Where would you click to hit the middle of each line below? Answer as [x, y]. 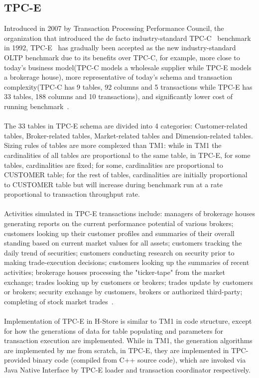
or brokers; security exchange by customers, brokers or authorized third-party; [123, 292]
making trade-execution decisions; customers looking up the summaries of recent [127, 262]
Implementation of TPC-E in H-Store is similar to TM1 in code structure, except [128, 321]
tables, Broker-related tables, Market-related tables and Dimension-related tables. [129, 135]
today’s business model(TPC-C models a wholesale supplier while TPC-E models [128, 67]
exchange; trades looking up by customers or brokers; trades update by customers [129, 282]
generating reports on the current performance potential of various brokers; [119, 223]
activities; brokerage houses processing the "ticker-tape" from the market [115, 272]
